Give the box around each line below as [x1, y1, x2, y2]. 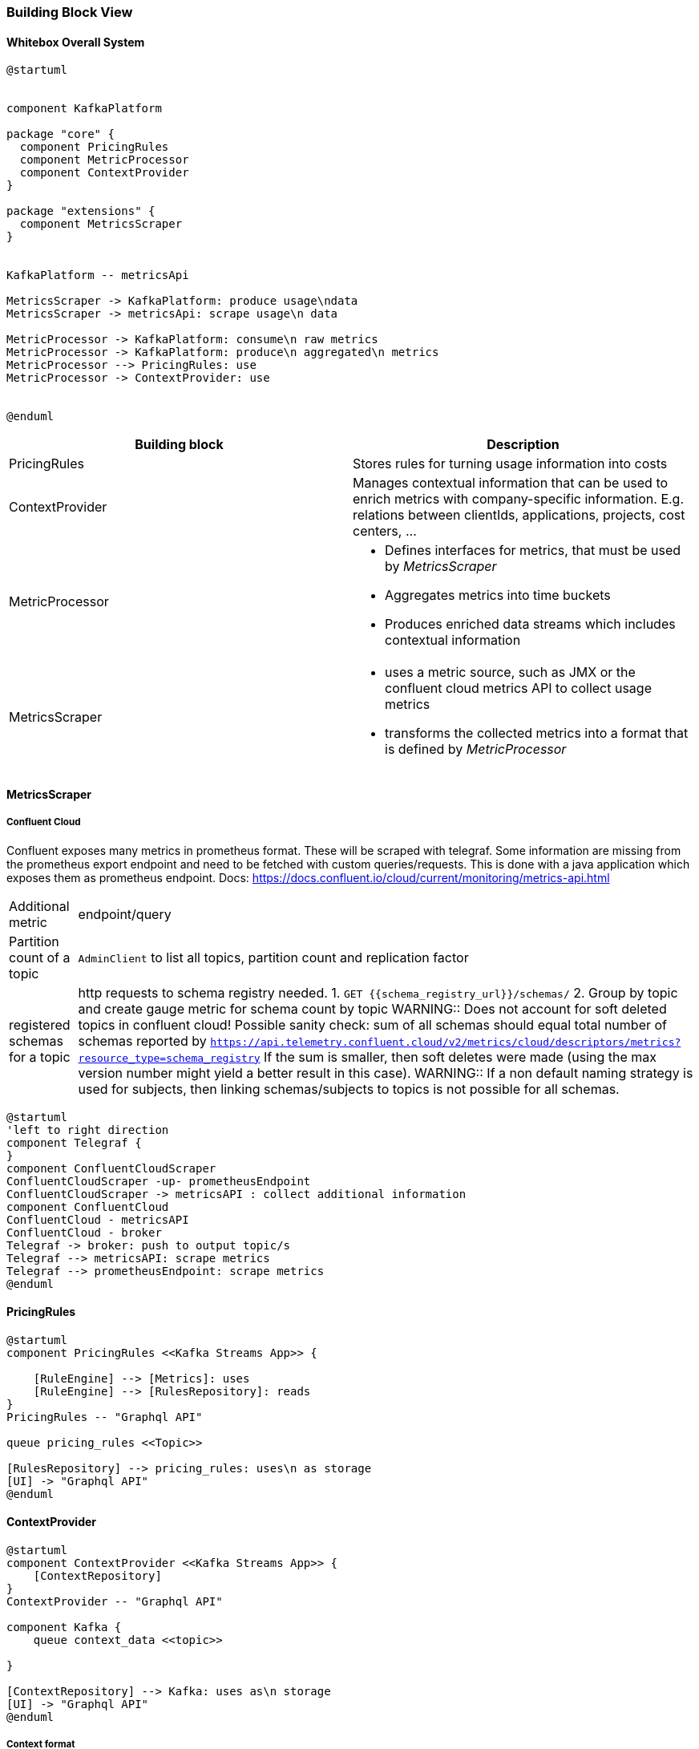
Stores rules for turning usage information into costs [353, 455, 668, 472]
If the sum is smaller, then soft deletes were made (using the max [264, 1048, 657, 1065]
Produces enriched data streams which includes [385, 616, 676, 633]
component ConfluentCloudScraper [6, 1161, 216, 1175]
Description [487, 436, 560, 453]
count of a [9, 949, 71, 966]
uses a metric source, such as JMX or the [385, 664, 636, 681]
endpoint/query [78, 905, 172, 922]
